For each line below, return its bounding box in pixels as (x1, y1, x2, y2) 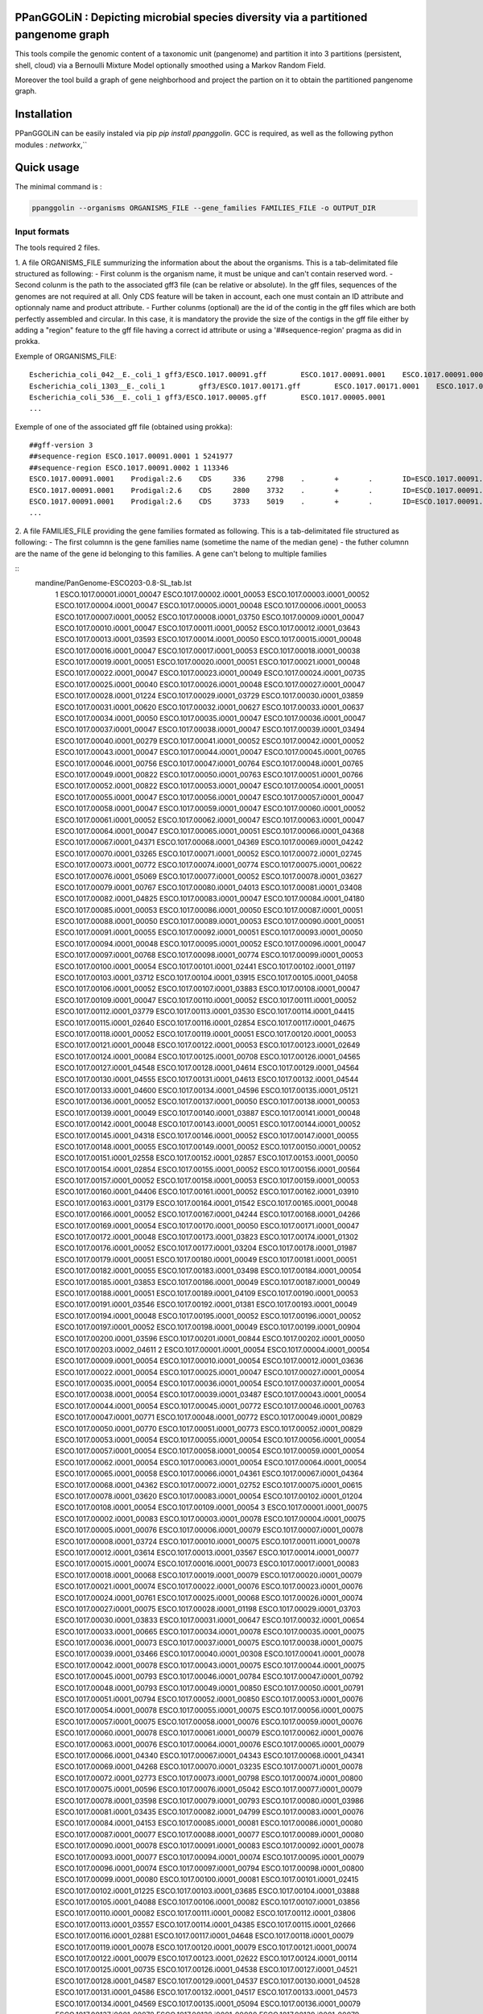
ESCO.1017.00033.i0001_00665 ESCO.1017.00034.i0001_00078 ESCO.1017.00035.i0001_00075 (55, 1627, 365, 1636)
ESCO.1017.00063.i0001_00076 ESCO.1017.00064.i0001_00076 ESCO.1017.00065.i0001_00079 (55, 1739, 365, 1749)
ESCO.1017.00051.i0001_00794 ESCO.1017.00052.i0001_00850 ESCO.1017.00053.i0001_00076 (55, 1694, 364, 1704)
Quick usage (14, 161, 80, 175)
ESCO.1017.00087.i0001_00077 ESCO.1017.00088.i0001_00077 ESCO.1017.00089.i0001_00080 (55, 1830, 364, 1839)
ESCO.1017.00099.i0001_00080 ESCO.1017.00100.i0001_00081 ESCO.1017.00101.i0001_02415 (55, 1875, 359, 1884)
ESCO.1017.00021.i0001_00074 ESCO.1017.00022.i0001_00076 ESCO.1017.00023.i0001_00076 (55, 1581, 364, 1591)
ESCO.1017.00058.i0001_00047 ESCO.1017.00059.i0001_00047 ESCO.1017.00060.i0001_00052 (55, 804, 365, 814)
